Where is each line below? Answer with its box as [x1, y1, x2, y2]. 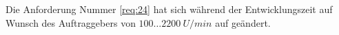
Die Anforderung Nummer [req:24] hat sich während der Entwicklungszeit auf [6, 2, 333, 16]
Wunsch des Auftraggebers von [6, 15, 136, 30]
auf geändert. [215, 15, 271, 30]
